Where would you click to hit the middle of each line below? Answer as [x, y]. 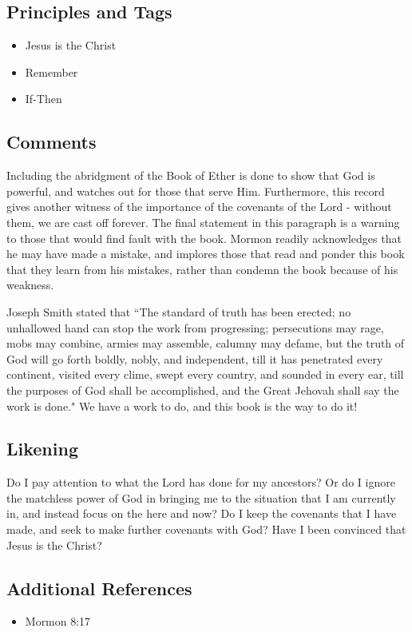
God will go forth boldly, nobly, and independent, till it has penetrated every [195, 358]
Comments [51, 142]
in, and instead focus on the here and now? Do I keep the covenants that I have [202, 513]
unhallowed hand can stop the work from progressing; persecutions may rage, [195, 327]
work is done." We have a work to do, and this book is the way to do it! [182, 405]
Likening [42, 449]
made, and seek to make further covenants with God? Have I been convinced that [206, 529]
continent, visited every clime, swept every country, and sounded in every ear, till [205, 374]
